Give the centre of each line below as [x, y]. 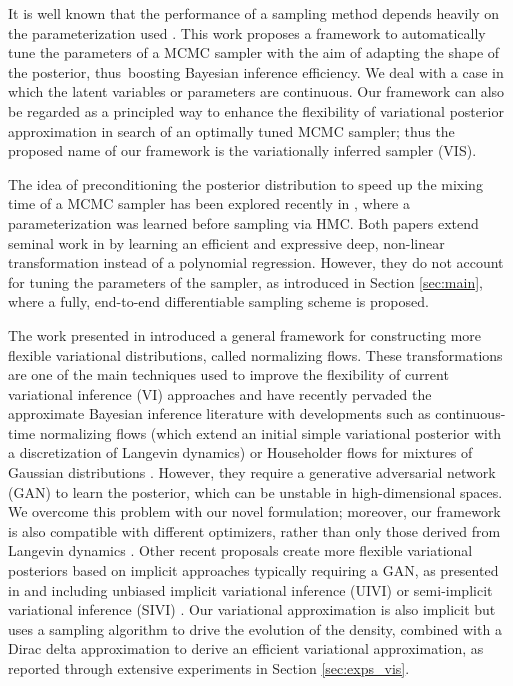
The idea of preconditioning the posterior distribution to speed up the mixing [245, 183]
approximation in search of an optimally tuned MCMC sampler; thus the [231, 130]
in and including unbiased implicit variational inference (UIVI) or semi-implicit [250, 589]
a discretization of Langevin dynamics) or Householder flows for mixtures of [240, 452]
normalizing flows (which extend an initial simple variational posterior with [270, 432]
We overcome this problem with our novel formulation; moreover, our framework [254, 511]
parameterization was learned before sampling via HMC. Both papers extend [243, 222]
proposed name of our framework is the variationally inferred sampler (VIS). [242, 150]
